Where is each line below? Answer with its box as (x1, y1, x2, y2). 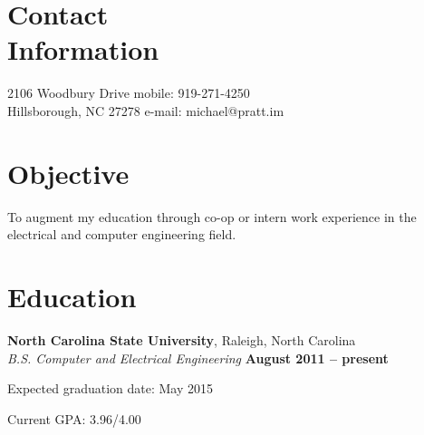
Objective (7, 154, 130, 191)
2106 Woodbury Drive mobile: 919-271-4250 (7, 83, 250, 102)
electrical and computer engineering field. (7, 225, 236, 244)
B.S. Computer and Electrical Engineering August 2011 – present (7, 348, 389, 367)
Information (7, 31, 159, 68)
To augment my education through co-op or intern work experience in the (7, 207, 417, 226)
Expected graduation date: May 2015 (7, 379, 213, 398)
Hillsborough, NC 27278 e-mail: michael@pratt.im (7, 101, 284, 120)
